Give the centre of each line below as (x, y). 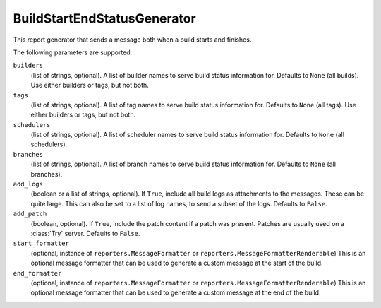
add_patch (30, 214)
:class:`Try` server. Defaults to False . (85, 233)
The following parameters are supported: (73, 52)
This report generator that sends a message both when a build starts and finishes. (132, 40)
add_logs (28, 184)
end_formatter (37, 273)
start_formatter (41, 243)
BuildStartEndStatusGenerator (105, 18)
